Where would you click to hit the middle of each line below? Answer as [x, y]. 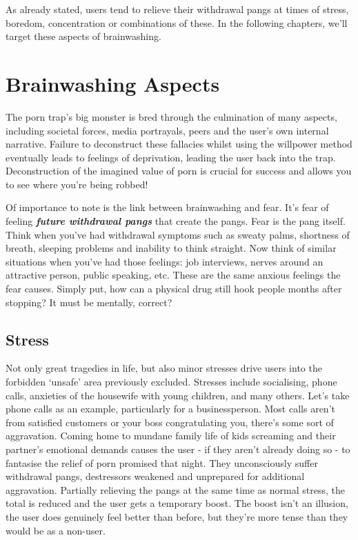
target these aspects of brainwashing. [83, 36]
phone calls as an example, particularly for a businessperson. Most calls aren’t [170, 409]
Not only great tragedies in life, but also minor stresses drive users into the [164, 368]
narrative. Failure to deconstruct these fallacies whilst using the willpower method [179, 144]
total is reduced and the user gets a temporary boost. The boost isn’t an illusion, [177, 503]
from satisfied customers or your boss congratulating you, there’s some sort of [170, 422]
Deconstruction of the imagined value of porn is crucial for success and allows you [179, 171]
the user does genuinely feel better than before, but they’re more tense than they [177, 516]
